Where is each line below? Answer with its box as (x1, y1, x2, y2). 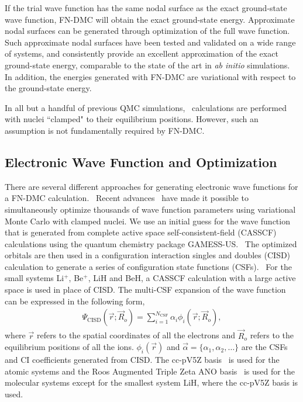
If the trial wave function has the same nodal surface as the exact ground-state (5, 2, 287, 13)
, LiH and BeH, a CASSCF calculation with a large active (88, 272, 296, 284)
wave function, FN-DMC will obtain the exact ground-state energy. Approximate (5, 13, 295, 25)
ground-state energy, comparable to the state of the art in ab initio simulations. (5, 58, 290, 71)
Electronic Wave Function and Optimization (5, 153, 277, 171)
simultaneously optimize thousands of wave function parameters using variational (5, 203, 296, 215)
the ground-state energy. (5, 82, 92, 94)
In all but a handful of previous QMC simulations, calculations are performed (5, 101, 287, 113)
